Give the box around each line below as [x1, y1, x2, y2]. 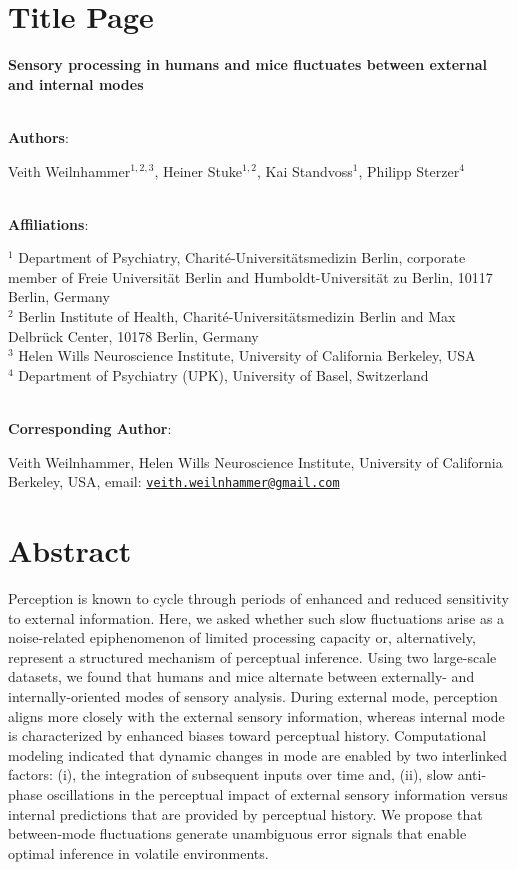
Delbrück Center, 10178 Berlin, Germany [8, 325, 259, 346]
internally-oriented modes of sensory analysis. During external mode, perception [8, 685, 498, 706]
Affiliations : [8, 213, 89, 234]
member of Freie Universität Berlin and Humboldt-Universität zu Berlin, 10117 [8, 266, 493, 287]
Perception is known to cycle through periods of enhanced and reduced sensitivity [8, 588, 509, 608]
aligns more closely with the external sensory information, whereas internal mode [8, 705, 505, 726]
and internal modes [8, 73, 144, 94]
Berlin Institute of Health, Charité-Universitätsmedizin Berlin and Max [18, 306, 456, 327]
